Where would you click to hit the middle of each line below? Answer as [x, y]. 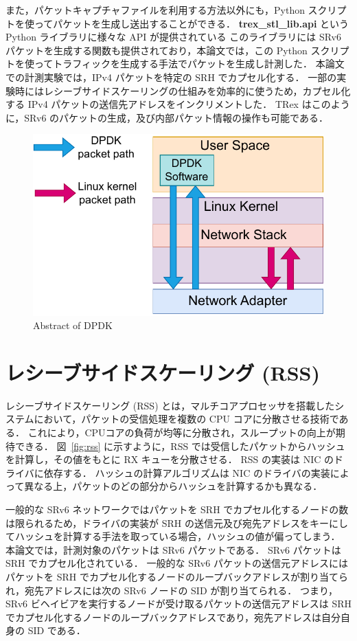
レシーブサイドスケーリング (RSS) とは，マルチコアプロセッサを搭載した [170, 405]
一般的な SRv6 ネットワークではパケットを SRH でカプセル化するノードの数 [177, 509]
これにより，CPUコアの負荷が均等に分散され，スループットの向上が [182, 432]
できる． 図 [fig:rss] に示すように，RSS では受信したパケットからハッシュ [180, 446]
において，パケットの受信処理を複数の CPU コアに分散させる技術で [186, 419]
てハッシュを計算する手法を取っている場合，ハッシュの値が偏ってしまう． [173, 536]
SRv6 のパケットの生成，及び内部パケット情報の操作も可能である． [176, 117]
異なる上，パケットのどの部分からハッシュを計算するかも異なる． [173, 486]
